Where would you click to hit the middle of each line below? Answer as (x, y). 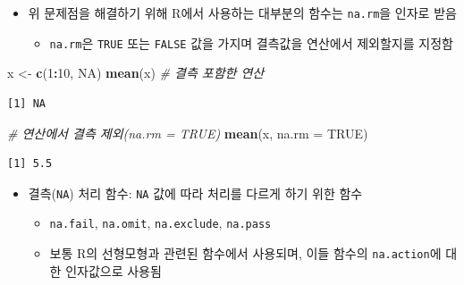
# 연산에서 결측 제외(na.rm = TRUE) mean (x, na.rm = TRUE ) (188, 133)
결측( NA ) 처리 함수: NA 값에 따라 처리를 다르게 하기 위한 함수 (195, 193)
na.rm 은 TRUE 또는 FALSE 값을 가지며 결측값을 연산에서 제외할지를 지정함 (251, 42)
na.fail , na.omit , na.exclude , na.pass (160, 223)
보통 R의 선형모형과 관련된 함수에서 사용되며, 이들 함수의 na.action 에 (245, 253)
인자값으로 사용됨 (114, 270)
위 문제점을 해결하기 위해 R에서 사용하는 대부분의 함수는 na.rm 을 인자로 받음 (242, 13)
